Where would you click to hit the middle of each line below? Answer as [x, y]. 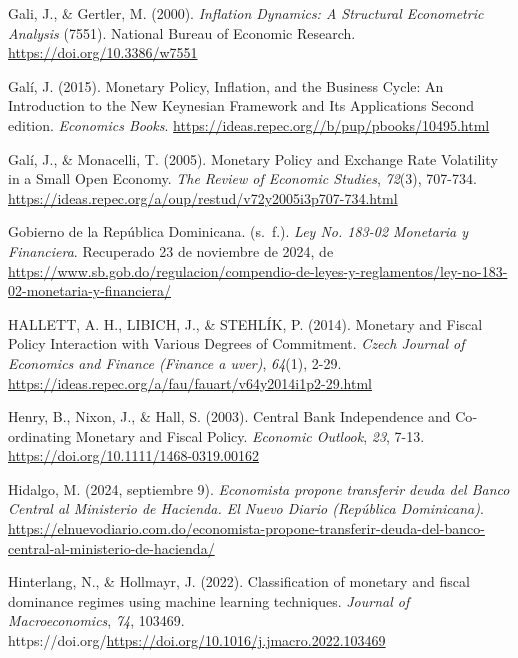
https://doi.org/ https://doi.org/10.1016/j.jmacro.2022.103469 [197, 640]
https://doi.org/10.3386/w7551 [103, 52]
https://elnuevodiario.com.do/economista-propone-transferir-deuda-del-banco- [246, 528]
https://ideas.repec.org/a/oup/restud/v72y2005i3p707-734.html [203, 197]
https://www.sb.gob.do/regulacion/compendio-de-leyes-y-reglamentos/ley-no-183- [258, 270]
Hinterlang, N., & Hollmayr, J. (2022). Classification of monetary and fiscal [239, 581]
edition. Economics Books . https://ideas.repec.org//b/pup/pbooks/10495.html [249, 124]
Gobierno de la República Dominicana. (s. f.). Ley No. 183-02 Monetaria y [238, 231]
